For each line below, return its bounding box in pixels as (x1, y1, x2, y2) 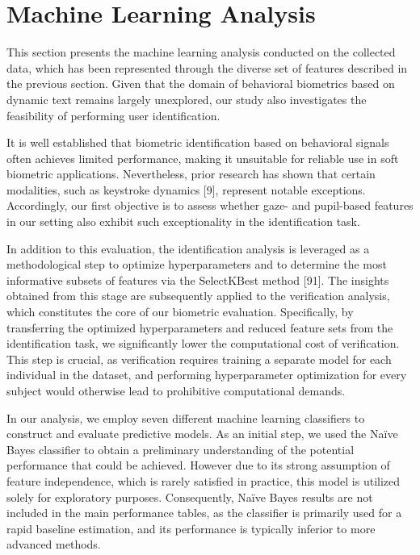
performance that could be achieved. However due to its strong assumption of (6, 457, 390, 474)
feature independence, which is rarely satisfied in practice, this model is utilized (6, 472, 401, 489)
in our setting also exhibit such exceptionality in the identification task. (6, 213, 360, 230)
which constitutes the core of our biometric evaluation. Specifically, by (6, 303, 354, 320)
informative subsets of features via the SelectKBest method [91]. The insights (6, 271, 389, 288)
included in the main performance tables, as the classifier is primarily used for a (6, 504, 402, 521)
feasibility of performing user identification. (6, 106, 220, 123)
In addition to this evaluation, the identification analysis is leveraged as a (6, 240, 370, 257)
